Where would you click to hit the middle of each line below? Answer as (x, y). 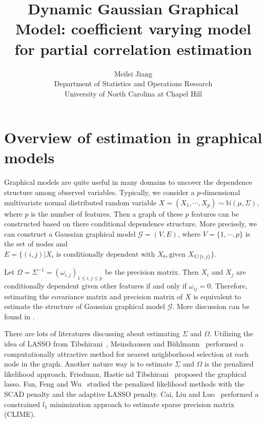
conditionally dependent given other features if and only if (96, 286)
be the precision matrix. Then (152, 272)
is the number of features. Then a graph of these (107, 213)
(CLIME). (20, 414)
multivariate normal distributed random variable (80, 202)
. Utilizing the (232, 333)
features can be (215, 213)
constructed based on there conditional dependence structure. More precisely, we (131, 224)
